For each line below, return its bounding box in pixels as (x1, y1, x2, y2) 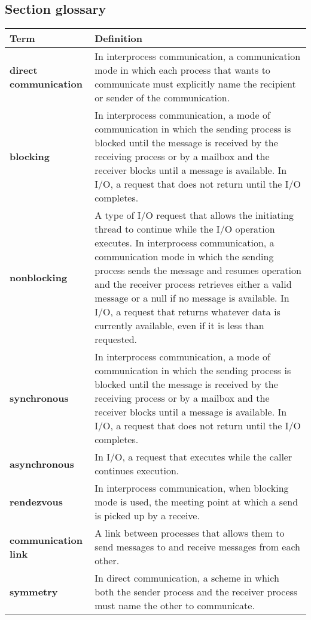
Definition (94, 31, 143, 46)
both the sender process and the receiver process (94, 585, 298, 599)
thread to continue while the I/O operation (94, 222, 275, 236)
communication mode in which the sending (94, 249, 274, 264)
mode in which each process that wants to (94, 63, 270, 77)
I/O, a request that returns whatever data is (94, 305, 280, 319)
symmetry (10, 585, 58, 599)
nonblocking (10, 270, 68, 284)
